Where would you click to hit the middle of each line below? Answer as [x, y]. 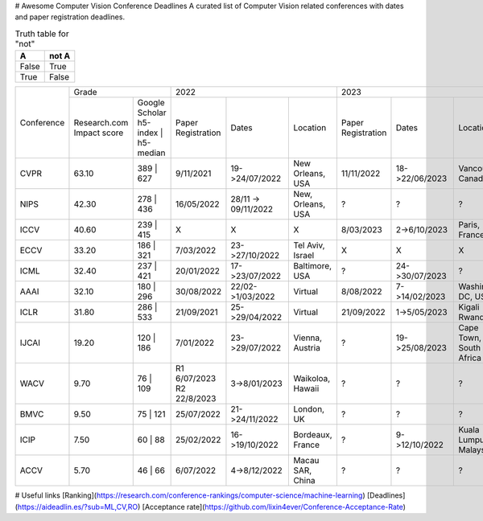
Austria [307, 348]
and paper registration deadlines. [70, 17]
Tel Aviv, [309, 245]
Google [151, 103]
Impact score [99, 133]
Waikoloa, [312, 379]
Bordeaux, [313, 435]
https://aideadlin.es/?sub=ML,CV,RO [78, 507]
